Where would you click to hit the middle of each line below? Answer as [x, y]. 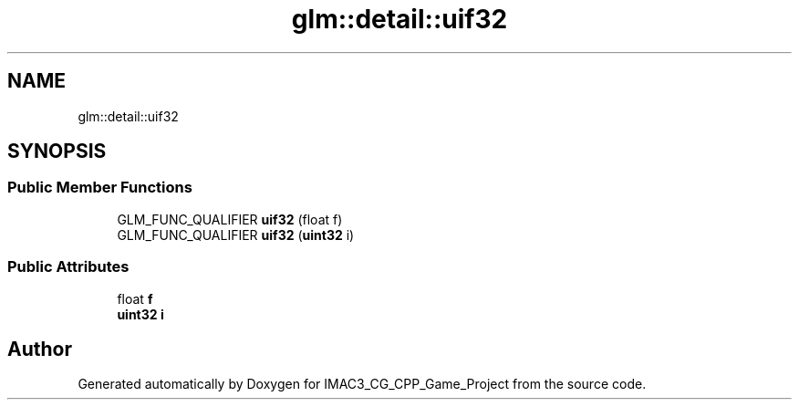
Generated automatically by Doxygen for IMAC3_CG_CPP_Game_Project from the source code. [362, 384]
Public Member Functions [100, 188]
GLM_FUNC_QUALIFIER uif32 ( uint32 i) [236, 235]
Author [40, 349]
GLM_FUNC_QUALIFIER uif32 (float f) [230, 219]
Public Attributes [68, 267]
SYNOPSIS [57, 151]
